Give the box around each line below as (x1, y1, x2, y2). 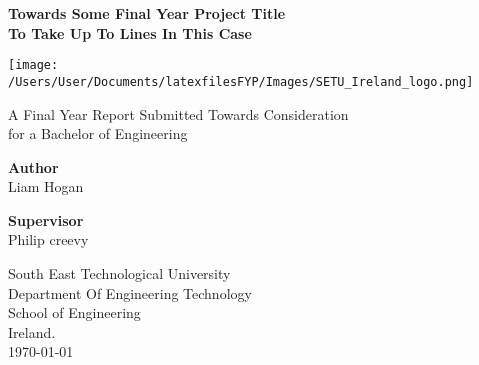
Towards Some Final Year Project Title (8, 3, 286, 23)
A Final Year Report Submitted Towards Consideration (8, 103, 349, 124)
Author (8, 156, 59, 177)
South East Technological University (8, 263, 231, 284)
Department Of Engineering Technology (8, 282, 252, 303)
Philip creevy (8, 229, 89, 250)
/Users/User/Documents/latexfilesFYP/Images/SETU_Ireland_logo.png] (8, 74, 474, 89)
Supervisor (8, 209, 84, 230)
